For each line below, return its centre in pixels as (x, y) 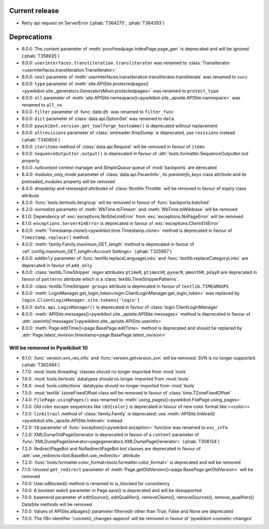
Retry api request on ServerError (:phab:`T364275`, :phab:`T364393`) (93, 23)
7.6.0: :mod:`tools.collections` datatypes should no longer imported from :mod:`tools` (109, 386)
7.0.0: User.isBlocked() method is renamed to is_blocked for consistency (96, 483)
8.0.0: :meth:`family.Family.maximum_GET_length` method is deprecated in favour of (108, 244)
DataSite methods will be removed (57, 504)
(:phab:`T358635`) (41, 56)
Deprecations (31, 37)
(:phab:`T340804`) (41, 140)
